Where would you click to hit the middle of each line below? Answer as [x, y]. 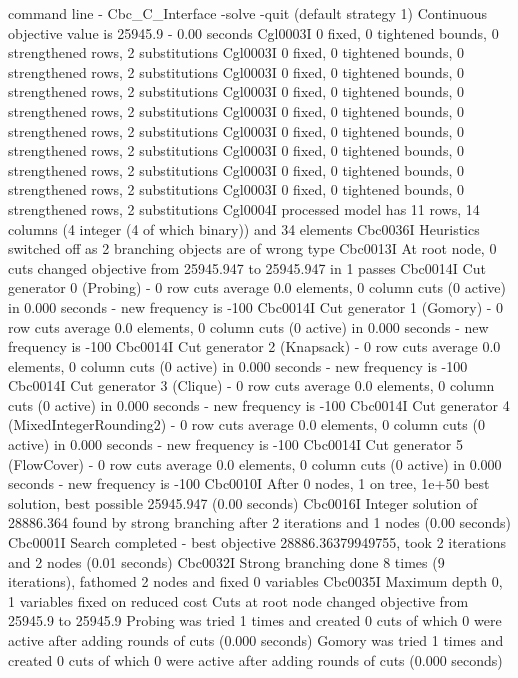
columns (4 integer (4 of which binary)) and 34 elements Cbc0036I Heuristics [244, 228]
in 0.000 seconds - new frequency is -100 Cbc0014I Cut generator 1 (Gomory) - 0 [256, 306]
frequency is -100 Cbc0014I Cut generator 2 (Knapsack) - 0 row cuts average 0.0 [254, 346]
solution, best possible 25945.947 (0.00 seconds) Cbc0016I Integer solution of [243, 502]
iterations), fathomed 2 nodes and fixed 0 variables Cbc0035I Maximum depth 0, [255, 581]
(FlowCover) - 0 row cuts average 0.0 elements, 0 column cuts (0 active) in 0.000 [255, 463]
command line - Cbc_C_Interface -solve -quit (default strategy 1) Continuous [248, 13]
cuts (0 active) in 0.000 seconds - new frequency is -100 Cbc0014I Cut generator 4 [259, 404]
